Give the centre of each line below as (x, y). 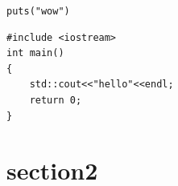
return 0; (56, 101)
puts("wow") (38, 11)
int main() (35, 53)
